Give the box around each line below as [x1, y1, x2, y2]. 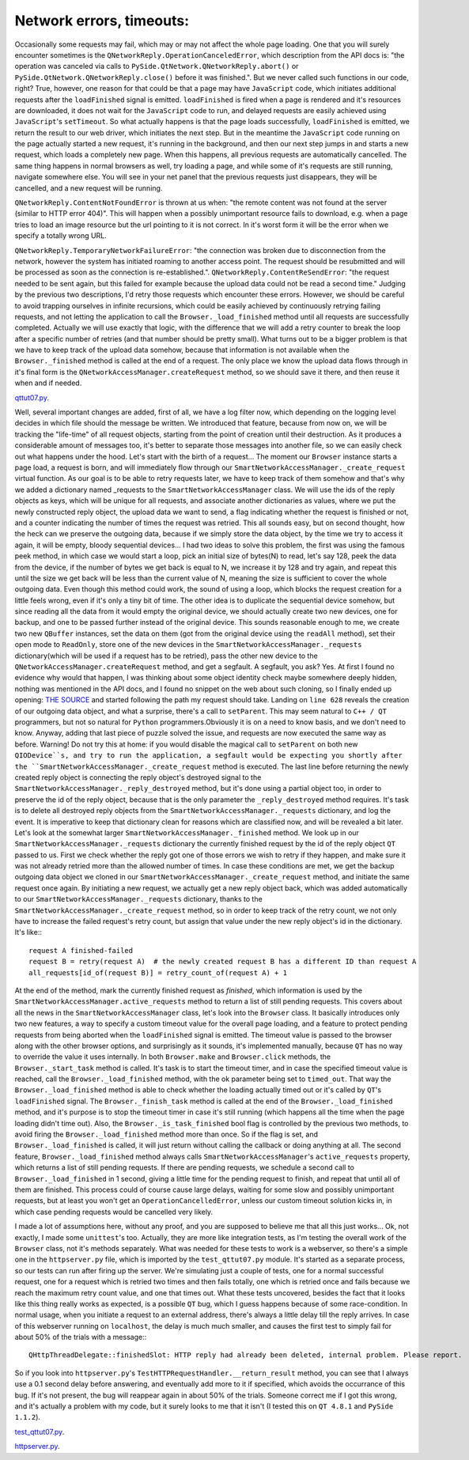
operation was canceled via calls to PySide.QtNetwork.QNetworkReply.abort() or [14, 62, 299, 71]
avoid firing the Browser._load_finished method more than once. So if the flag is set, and [14, 1129, 319, 1139]
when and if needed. [14, 378, 82, 388]
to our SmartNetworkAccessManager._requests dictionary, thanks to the [14, 895, 263, 904]
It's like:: [14, 928, 43, 937]
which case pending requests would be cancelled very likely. [14, 1207, 214, 1216]
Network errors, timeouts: [14, 12, 190, 29]
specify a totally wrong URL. [14, 231, 107, 240]
